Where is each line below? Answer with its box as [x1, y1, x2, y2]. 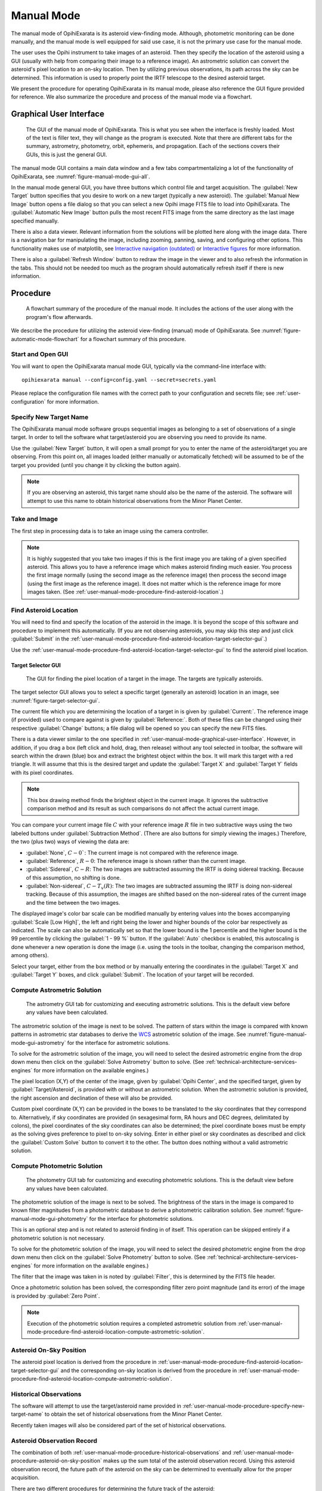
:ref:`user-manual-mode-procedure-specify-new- [182, 1402, 305, 1410]
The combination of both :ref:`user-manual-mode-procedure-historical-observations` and [11, 1449, 232, 1456]
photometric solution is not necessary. [11, 1235, 106, 1242]
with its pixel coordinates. [11, 769, 74, 776]
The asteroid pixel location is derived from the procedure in [11, 1359, 157, 1366]
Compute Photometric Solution [11, 1162, 103, 1170]
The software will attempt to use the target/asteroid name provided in [11, 1402, 182, 1410]
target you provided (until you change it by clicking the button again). [11, 461, 181, 468]
